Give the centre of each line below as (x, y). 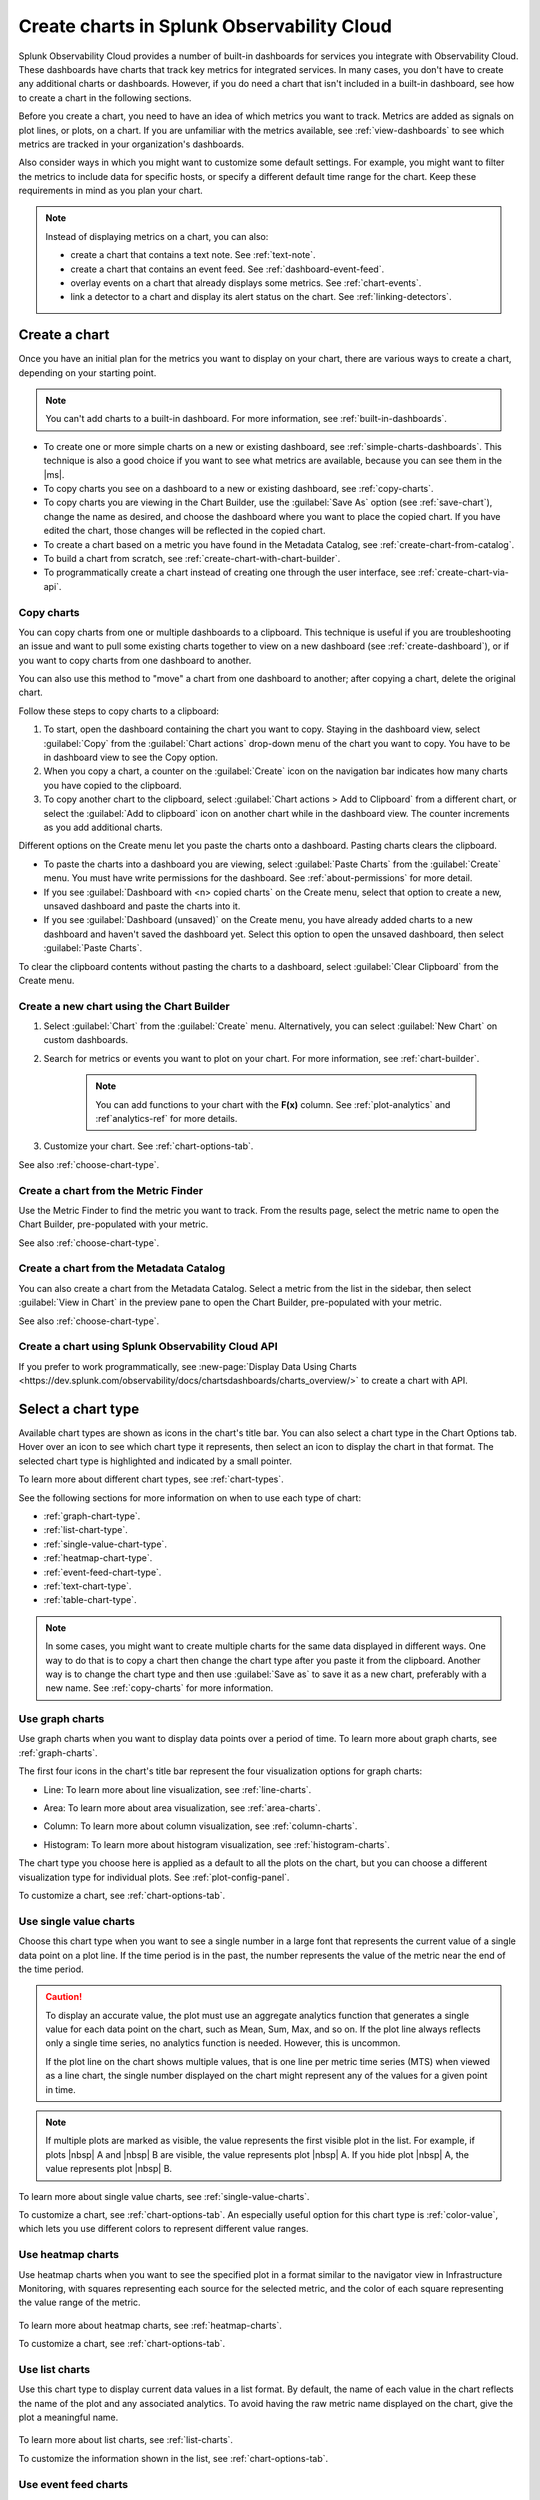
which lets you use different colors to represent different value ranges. (163, 2229)
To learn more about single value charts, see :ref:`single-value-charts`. (164, 2196)
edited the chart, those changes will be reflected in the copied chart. (184, 531)
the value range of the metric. (79, 2302)
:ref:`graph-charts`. (58, 1752)
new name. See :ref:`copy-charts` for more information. (159, 1688)
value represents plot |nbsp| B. (109, 2169)
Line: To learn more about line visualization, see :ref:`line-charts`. (177, 1789)
